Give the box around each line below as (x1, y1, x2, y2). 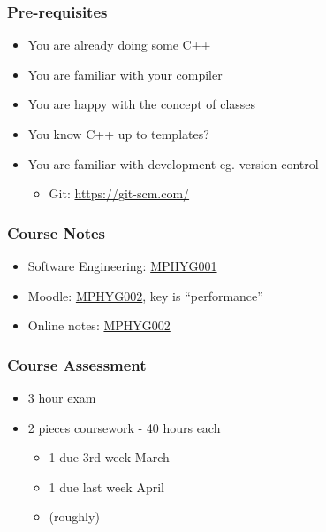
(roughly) (49, 507, 100, 526)
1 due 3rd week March (49, 448, 170, 466)
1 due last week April (49, 477, 164, 496)
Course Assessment (7, 353, 147, 375)
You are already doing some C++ (27, 35, 211, 54)
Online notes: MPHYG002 (27, 316, 171, 335)
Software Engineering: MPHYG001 (27, 257, 217, 274)
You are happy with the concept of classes (27, 95, 256, 113)
